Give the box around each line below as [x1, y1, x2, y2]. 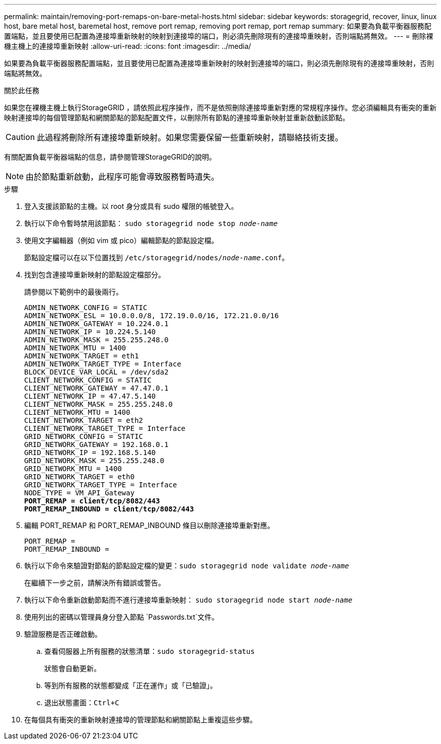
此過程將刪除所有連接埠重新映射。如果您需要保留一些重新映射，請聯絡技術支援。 [37, 132, 343, 142]
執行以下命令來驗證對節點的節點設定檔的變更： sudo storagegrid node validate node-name [24, 561, 349, 570]
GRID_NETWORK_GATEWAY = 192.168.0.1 [24, 440, 169, 449]
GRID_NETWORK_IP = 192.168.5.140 [24, 449, 156, 457]
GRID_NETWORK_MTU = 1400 [24, 465, 122, 473]
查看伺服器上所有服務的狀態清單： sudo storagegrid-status [44, 647, 255, 655]
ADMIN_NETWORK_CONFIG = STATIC [24, 304, 148, 312]
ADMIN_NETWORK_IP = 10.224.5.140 [24, 328, 156, 336]
